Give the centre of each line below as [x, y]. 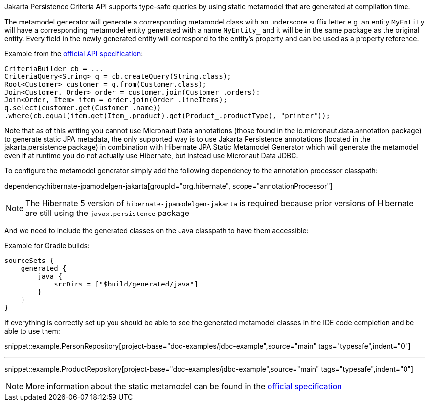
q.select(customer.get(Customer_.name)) [83, 108]
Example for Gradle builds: [47, 246]
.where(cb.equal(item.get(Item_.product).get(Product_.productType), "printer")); [167, 116]
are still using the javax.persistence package [108, 213]
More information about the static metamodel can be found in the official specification [184, 386]
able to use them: [32, 331]
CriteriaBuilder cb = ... [54, 69]
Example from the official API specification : [74, 54]
